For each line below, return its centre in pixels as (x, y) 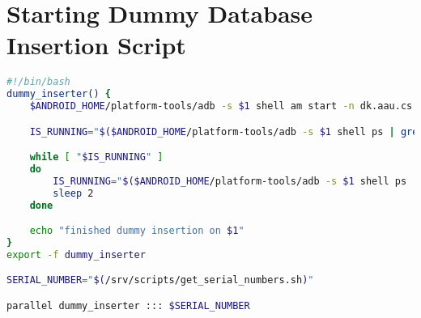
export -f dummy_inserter (76, 254)
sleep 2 (73, 193)
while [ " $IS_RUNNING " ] (96, 157)
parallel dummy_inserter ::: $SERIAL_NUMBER (128, 305)
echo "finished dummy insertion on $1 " (137, 231)
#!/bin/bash (38, 82)
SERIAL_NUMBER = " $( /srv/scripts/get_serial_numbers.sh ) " (160, 280)
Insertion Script (96, 45)
